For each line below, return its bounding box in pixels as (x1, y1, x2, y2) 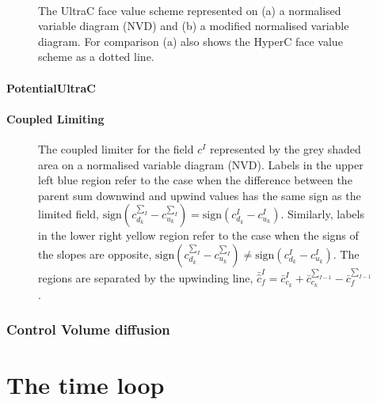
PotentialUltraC (6, 79, 96, 96)
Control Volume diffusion (6, 320, 170, 339)
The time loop (6, 369, 165, 401)
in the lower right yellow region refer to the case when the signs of (38, 227, 359, 244)
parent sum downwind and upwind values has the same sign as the (38, 187, 361, 203)
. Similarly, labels (280, 206, 364, 222)
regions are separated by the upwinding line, (38, 269, 253, 286)
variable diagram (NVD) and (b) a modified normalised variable (38, 17, 349, 34)
